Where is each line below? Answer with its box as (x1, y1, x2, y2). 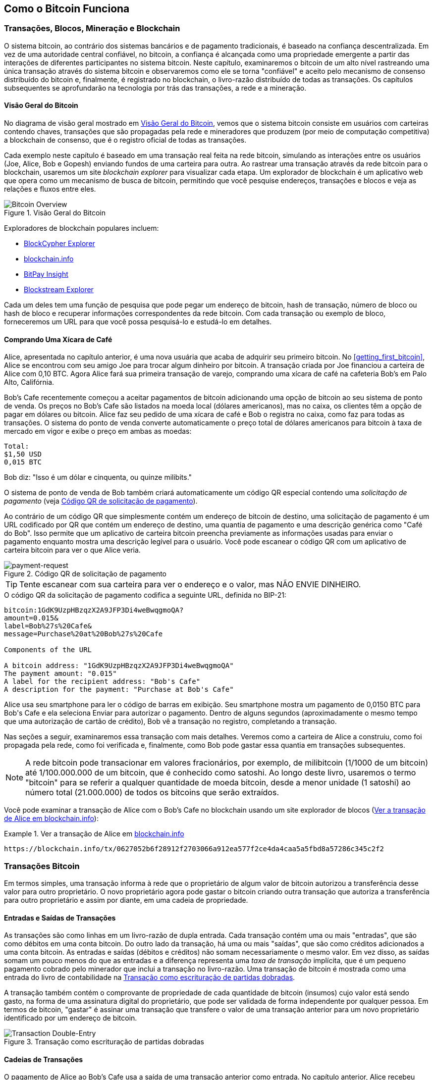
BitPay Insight (24, 270, 68, 279)
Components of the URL (4, 646, 92, 654)
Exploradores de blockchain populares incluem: (4, 224, 159, 233)
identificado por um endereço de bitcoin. (4, 1014, 137, 1023)
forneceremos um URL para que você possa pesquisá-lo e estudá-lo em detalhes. (4, 317, 272, 326)
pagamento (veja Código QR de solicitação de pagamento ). (4, 497, 198, 506)
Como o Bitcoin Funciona (4, 2, 130, 15)
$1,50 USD (4, 450, 42, 459)
